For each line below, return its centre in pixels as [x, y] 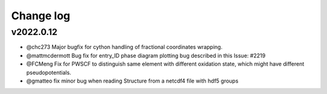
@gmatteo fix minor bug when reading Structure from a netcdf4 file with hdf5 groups [132, 81]
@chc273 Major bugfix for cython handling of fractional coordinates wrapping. [124, 47]
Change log [41, 16]
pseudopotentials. [49, 72]
